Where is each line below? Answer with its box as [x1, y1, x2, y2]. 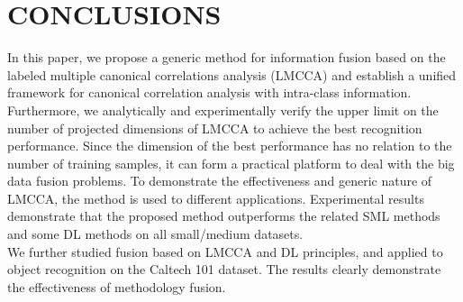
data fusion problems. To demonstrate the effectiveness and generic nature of [7, 171, 432, 190]
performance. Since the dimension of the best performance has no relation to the [7, 136, 452, 155]
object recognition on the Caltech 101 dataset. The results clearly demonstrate [7, 260, 441, 279]
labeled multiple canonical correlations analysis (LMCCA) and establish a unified [7, 65, 457, 84]
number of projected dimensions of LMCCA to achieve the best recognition [7, 118, 422, 137]
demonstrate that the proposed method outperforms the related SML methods [7, 206, 440, 225]
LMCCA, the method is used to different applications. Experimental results [7, 188, 424, 207]
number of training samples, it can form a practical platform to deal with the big [7, 153, 455, 172]
